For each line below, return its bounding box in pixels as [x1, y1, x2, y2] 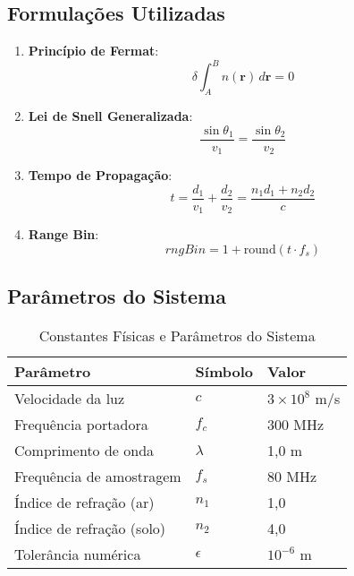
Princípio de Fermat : [28, 41, 159, 60]
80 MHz [267, 466, 317, 487]
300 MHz [267, 414, 324, 435]
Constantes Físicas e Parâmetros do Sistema [38, 325, 316, 347]
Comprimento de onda [14, 440, 155, 461]
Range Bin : [28, 225, 99, 244]
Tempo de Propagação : [28, 166, 173, 185]
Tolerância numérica [14, 544, 141, 565]
